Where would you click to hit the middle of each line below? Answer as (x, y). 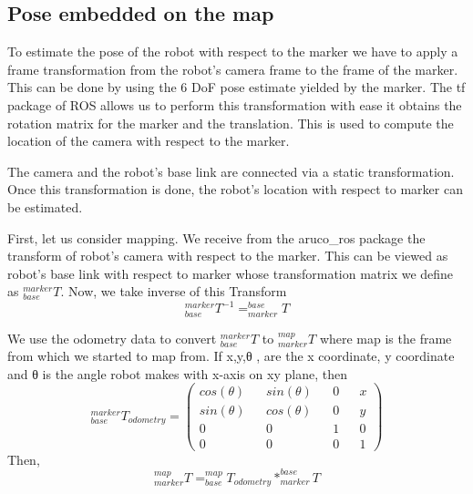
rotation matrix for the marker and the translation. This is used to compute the (231, 123)
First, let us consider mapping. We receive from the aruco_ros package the (216, 237)
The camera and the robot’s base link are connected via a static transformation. (231, 171)
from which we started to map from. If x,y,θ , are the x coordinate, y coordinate (231, 356)
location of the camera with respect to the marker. (149, 141)
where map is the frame (386, 338)
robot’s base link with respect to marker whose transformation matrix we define (231, 273)
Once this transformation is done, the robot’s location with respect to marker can (235, 189)
